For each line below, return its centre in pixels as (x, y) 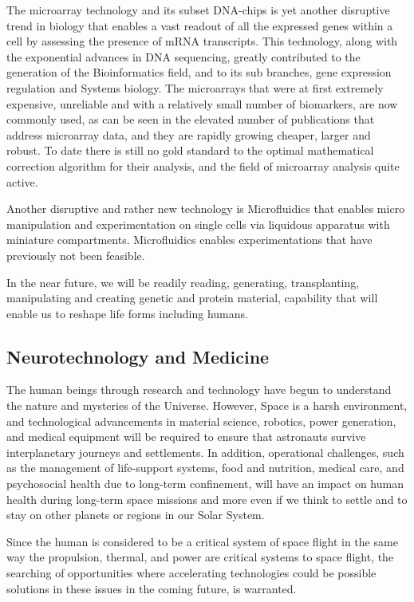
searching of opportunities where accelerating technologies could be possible (191, 573)
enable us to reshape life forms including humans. (127, 313)
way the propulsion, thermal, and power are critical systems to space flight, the (200, 557)
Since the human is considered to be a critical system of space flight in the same (202, 541)
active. (22, 181)
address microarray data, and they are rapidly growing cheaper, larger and (189, 134)
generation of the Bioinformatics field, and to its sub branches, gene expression (199, 72)
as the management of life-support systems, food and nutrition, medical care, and (205, 468)
